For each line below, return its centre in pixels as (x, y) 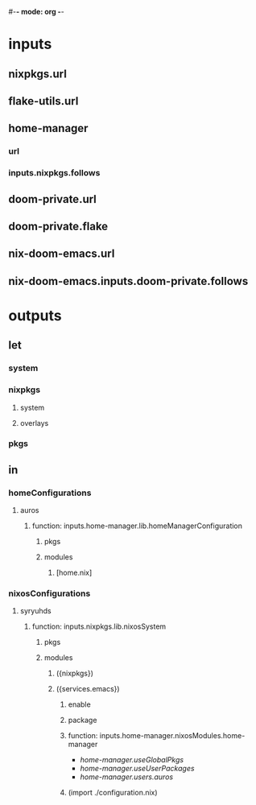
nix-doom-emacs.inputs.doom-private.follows (128, 281)
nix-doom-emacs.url (62, 254)
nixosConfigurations (50, 593)
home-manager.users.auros (127, 777)
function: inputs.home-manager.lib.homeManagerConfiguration (137, 526)
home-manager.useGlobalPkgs (132, 760)
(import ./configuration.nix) (113, 793)
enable (79, 704)
